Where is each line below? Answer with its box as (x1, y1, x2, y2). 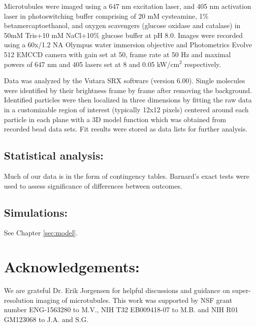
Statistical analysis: (4, 148, 104, 163)
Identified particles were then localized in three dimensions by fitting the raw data (4, 95, 252, 105)
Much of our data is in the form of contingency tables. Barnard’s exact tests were (4, 170, 250, 181)
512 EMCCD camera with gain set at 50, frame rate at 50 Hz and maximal (4, 49, 231, 59)
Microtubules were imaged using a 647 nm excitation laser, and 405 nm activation (4, 1, 251, 11)
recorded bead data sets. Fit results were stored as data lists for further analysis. (4, 124, 248, 134)
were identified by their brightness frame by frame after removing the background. (4, 85, 252, 95)
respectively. (184, 59, 221, 69)
